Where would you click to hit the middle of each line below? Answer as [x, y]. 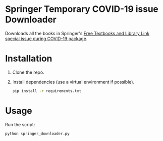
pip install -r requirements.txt [47, 91]
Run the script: [20, 124]
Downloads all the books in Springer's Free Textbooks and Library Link [77, 33]
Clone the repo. [28, 72]
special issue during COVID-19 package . [46, 39]
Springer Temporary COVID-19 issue [82, 9]
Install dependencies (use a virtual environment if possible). [73, 82]
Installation [29, 59]
